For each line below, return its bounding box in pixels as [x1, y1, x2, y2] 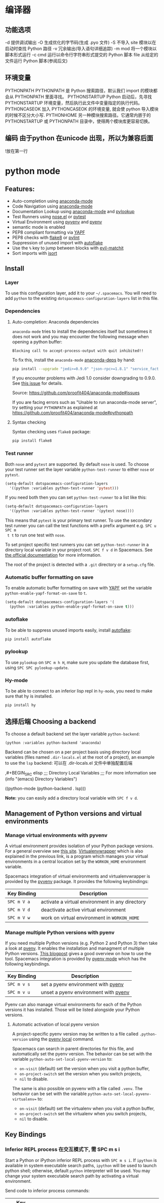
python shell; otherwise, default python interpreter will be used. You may [5, 1168, 150, 1174]
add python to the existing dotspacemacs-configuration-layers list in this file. [5, 295, 159, 301]
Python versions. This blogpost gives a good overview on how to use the [5, 951, 151, 957]
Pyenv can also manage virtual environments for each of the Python [5, 1002, 142, 1008]
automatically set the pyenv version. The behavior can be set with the [12, 1051, 152, 1057]
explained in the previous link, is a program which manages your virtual [5, 854, 148, 859]
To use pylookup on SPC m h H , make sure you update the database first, [5, 659, 150, 665]
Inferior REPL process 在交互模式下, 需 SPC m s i [5, 1146, 120, 1152]
